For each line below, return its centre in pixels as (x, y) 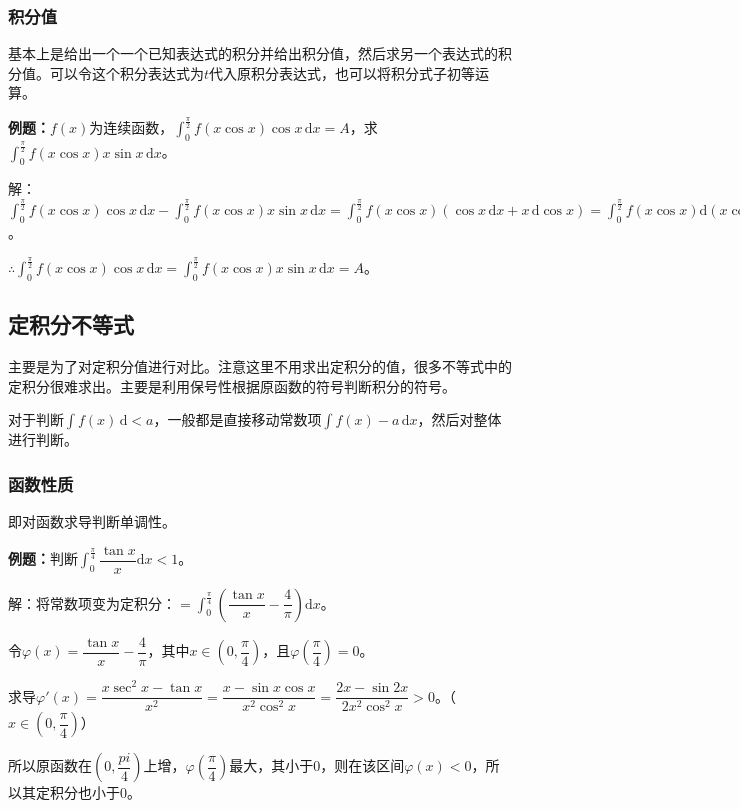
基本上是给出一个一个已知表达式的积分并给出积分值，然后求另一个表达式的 (253, 53)
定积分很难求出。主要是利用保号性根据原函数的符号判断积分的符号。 (232, 385)
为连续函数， (131, 127)
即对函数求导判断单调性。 (92, 521)
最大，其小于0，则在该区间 (317, 765)
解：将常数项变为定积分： (92, 602)
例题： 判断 (43, 558)
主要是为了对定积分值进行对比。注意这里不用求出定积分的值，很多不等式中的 (260, 366)
